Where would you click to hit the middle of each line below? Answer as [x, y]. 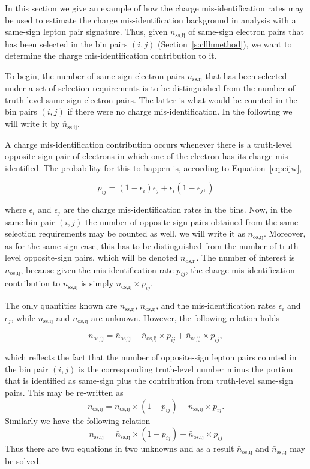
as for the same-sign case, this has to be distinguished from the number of [141, 245]
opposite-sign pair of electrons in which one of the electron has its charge [139, 156]
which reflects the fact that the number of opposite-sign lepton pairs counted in [151, 357]
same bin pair [30, 221]
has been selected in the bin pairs [66, 44]
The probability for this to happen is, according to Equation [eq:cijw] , [173, 167]
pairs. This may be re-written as [64, 392]
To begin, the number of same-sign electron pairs [95, 75]
